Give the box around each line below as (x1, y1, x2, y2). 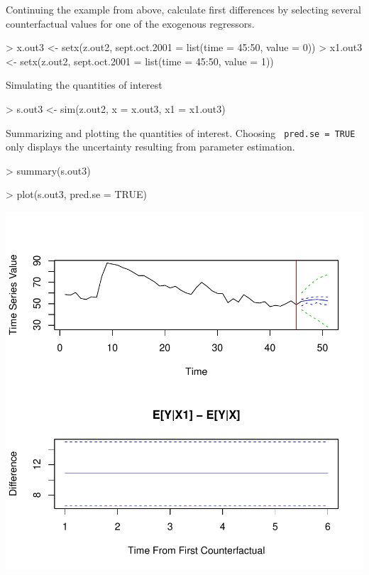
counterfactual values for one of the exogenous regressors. (6, 16, 255, 31)
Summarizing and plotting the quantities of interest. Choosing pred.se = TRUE (6, 125, 356, 140)
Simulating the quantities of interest (6, 77, 163, 92)
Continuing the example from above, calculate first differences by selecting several (6, 2, 361, 16)
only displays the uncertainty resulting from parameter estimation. (6, 139, 295, 154)
